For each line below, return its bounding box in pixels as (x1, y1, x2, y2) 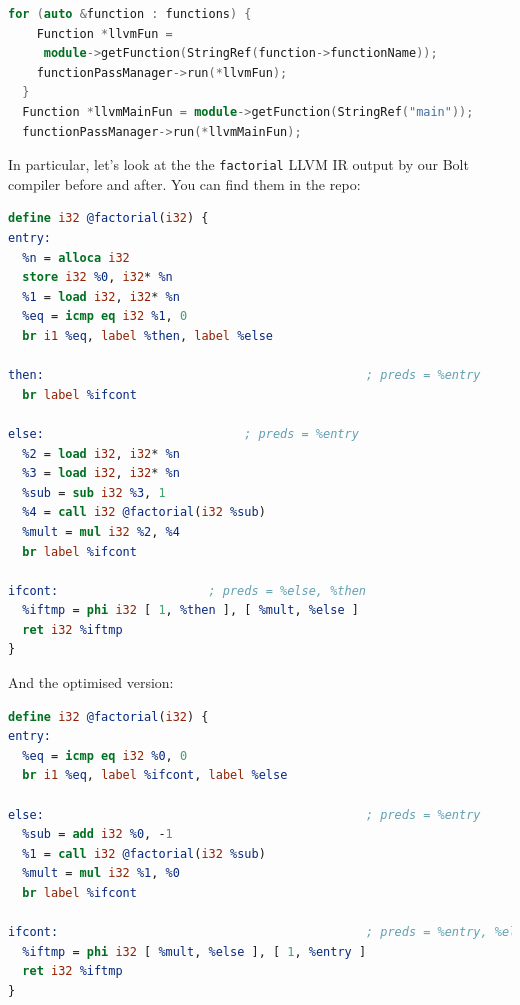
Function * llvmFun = (36, 26, 173, 41)
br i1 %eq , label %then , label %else (22, 328, 273, 343)
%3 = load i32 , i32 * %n (22, 466, 180, 481)
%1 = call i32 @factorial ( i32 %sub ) (22, 846, 266, 861)
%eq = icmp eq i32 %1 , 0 (22, 309, 188, 324)
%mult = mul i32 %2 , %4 (22, 524, 180, 539)
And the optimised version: (8, 672, 174, 693)
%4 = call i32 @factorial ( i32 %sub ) (22, 505, 266, 520)
